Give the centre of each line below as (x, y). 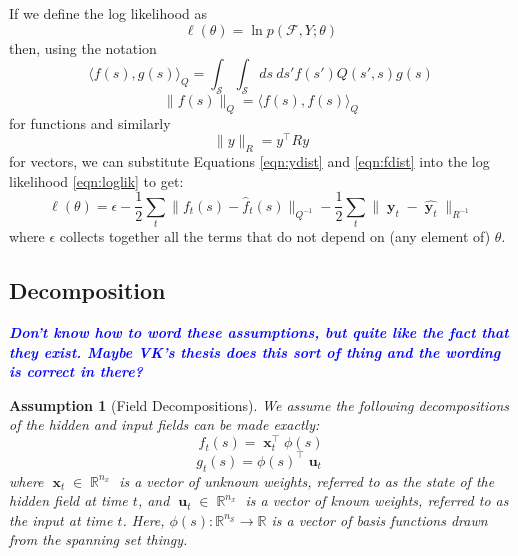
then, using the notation (83, 47)
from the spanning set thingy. (98, 539)
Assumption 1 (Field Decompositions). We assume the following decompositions (259, 404)
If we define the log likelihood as (108, 13)
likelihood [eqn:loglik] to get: (96, 180)
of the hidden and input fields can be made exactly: (164, 424)
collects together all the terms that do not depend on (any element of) (275, 236)
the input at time (61, 519)
